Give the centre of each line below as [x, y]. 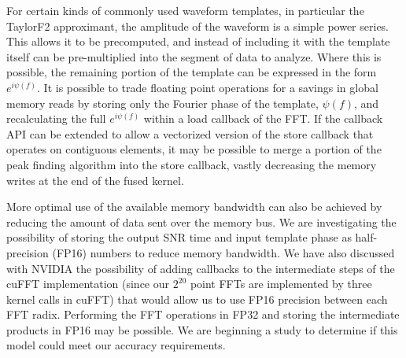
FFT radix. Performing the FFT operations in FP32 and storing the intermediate [203, 314]
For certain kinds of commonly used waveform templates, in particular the [185, 10]
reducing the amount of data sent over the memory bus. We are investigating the [201, 221]
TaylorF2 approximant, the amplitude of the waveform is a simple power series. [198, 26]
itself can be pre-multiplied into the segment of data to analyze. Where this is [194, 56]
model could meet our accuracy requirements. [116, 345]
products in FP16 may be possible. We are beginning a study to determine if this [202, 329]
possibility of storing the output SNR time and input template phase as [179, 237]
